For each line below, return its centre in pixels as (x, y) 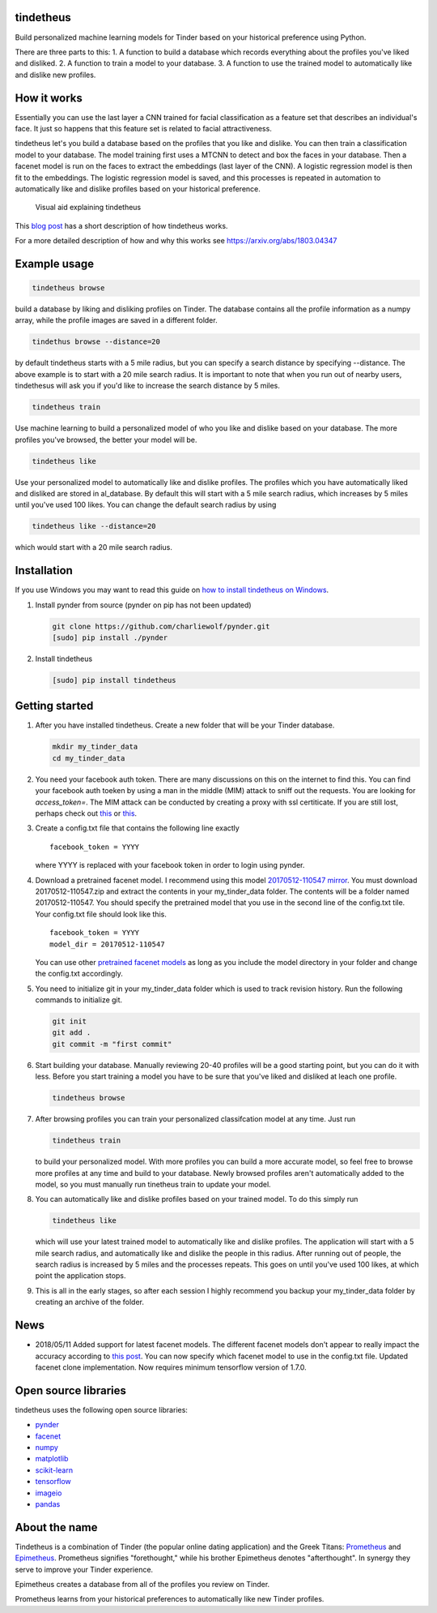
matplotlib (52, 1459)
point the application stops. (81, 1276)
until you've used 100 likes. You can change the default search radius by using (146, 505)
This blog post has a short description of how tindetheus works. (121, 225)
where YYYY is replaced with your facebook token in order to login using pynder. (170, 865)
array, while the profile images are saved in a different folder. (116, 320)
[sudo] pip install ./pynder (110, 637)
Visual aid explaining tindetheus (88, 208)
